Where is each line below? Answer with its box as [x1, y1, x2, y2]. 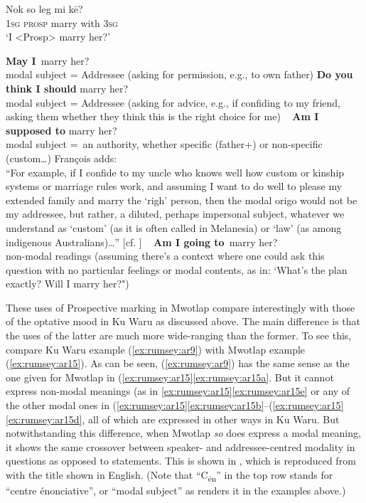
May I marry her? [6, 53, 90, 68]
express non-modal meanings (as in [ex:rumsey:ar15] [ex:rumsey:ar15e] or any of [6, 383, 350, 398]
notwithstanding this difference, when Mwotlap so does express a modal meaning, [6, 425, 361, 440]
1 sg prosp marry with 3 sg [6, 15, 118, 30]
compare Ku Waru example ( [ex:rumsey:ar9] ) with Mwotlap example [6, 341, 306, 356]
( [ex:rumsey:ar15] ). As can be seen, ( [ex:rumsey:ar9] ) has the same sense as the [6, 356, 350, 371]
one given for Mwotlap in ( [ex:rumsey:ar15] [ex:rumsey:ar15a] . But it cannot [6, 369, 334, 384]
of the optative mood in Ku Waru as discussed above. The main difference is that [6, 314, 360, 329]
